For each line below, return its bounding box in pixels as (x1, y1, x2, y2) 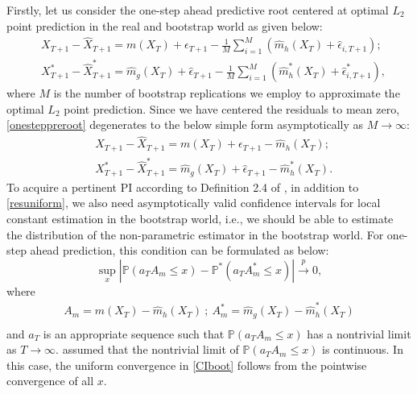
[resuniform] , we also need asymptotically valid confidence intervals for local (6, 194, 381, 211)
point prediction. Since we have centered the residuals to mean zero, (64, 100, 400, 117)
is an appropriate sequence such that (43, 325, 225, 342)
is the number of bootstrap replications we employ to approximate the (53, 85, 400, 102)
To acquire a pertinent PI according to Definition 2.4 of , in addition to (6, 178, 359, 195)
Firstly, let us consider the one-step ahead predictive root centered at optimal (6, 2, 389, 18)
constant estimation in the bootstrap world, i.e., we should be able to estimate (6, 210, 394, 227)
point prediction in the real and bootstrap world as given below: (6, 17, 323, 34)
